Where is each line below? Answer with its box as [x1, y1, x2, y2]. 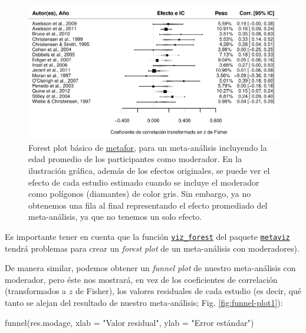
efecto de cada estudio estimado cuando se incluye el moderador [28, 176, 259, 188]
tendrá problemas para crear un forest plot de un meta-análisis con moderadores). [5, 242, 300, 254]
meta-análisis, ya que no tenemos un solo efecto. [28, 210, 202, 223]
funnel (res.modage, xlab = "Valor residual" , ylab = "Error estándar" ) [5, 316, 254, 328]
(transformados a [5, 285, 67, 297]
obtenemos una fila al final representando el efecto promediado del [28, 199, 268, 211]
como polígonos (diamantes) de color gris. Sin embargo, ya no [28, 187, 251, 200]
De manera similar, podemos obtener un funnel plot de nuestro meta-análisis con [5, 262, 296, 274]
